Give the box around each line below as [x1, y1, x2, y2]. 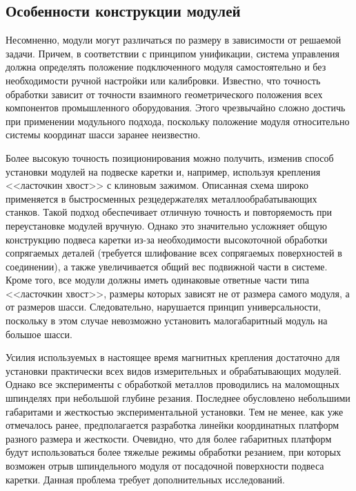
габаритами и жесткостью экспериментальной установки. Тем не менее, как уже [6, 404, 344, 418]
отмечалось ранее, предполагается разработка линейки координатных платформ [6, 418, 339, 432]
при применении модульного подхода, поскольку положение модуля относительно [6, 113, 350, 128]
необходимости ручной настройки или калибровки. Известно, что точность [6, 73, 321, 87]
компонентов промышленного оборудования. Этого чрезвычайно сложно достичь [6, 100, 346, 115]
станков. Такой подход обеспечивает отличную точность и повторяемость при [6, 205, 333, 219]
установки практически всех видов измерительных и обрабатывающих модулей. [6, 363, 342, 378]
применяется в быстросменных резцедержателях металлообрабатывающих [6, 191, 317, 205]
